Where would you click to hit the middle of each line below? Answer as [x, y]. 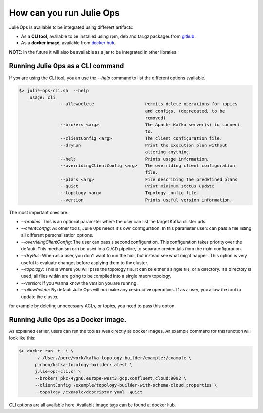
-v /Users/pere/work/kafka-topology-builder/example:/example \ [113, 358]
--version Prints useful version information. [146, 200]
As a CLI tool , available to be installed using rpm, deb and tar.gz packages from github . [108, 36]
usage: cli [42, 97]
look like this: [22, 338]
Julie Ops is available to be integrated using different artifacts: [71, 27]
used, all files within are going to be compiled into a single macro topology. [96, 276]
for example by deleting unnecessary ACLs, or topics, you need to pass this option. [93, 306]
